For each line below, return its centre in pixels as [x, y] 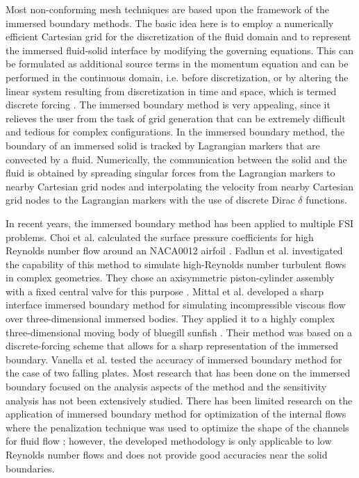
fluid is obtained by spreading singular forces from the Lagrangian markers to [170, 173]
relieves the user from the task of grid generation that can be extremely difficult [176, 118]
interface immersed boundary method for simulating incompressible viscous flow [176, 305]
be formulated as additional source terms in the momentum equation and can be [177, 64]
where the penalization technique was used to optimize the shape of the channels [177, 427]
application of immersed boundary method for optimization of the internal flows [176, 414]
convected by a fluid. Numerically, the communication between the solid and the [176, 159]
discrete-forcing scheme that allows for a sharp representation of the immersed [172, 346]
